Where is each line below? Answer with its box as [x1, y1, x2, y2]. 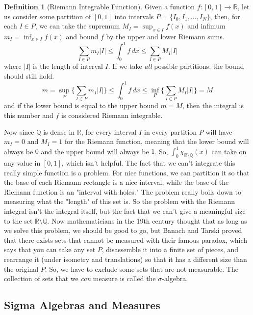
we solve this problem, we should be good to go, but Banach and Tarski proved [4, 225, 242, 235]
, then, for [210, 11, 240, 21]
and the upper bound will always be [41, 146, 149, 156]
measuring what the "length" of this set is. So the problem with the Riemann [4, 196, 235, 206]
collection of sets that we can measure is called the [4, 273, 156, 284]
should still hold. [4, 71, 54, 81]
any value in [4, 158, 41, 168]
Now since [4, 126, 34, 137]
